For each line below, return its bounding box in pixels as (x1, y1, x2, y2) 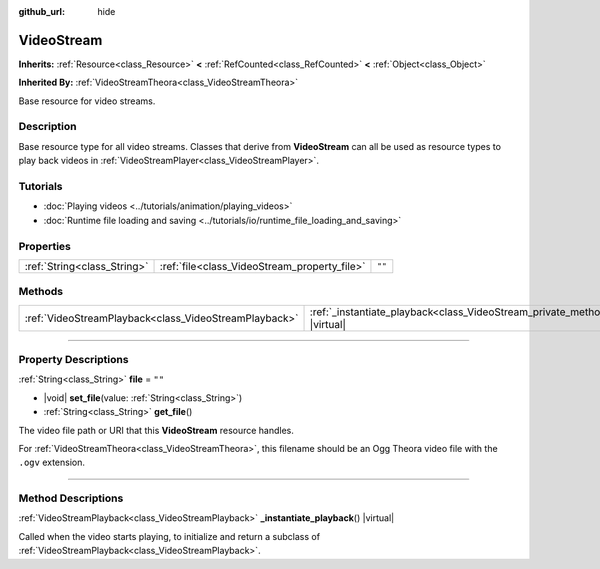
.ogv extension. (18, 456, 85, 469)
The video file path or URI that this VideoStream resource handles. (18, 424, 295, 436)
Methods (18, 285, 64, 299)
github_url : (18, 6, 65, 17)
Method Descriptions (18, 491, 124, 505)
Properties (18, 239, 72, 253)
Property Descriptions (18, 353, 129, 367)
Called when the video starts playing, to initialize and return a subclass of (18, 530, 320, 542)
